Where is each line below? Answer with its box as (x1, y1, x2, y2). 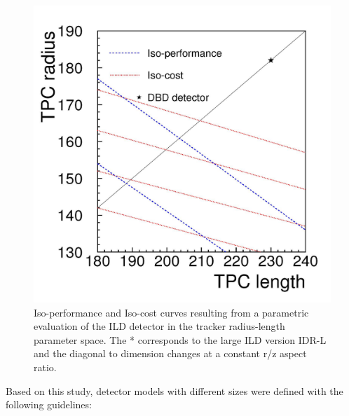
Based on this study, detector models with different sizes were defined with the (6, 383, 343, 398)
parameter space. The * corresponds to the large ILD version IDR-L (34, 332, 327, 347)
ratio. (34, 359, 57, 374)
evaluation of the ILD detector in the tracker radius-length (34, 319, 285, 333)
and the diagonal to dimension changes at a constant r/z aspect (34, 346, 307, 361)
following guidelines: (6, 397, 92, 412)
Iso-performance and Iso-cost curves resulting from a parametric (34, 305, 309, 319)
